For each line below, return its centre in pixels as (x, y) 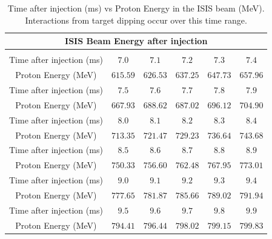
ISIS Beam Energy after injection (136, 41)
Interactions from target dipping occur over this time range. (136, 20)
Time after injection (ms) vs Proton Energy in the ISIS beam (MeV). (136, 8)
